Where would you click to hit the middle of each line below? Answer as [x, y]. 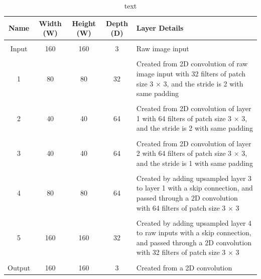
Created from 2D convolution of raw [192, 64]
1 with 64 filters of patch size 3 [184, 118]
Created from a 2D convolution [184, 267]
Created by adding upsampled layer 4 [194, 222]
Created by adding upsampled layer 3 [194, 178]
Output [19, 267]
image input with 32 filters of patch [191, 73]
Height [84, 23]
